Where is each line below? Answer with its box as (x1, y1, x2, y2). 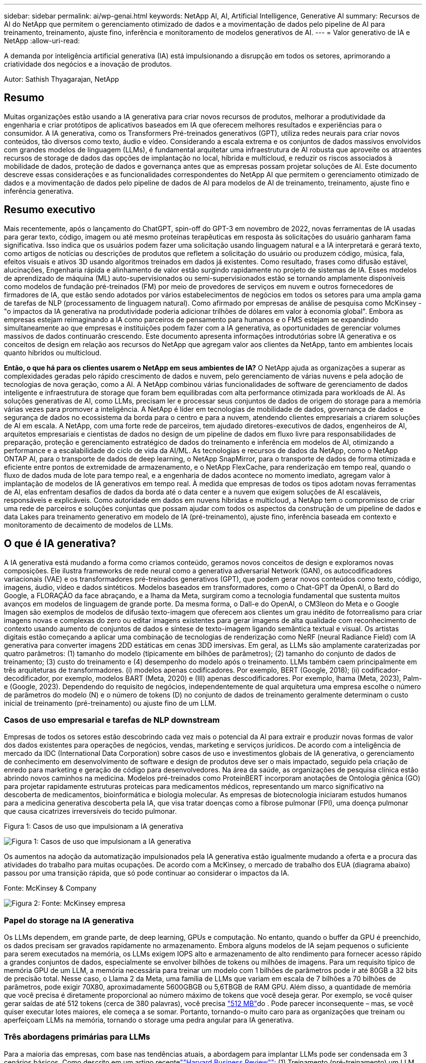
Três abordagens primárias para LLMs (4, 1032, 150, 1042)
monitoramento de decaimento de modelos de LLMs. (4, 520, 173, 529)
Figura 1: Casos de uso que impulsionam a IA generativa (4, 822, 183, 831)
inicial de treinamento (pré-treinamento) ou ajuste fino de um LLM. (4, 698, 217, 707)
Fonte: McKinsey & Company (4, 884, 97, 893)
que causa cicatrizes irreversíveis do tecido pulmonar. (4, 807, 177, 816)
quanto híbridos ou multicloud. (4, 348, 102, 357)
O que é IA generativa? (4, 537, 116, 550)
